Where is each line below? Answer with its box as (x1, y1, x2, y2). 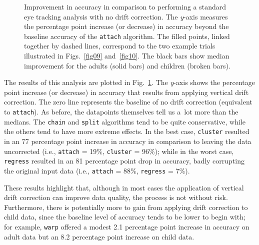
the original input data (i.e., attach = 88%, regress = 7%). (4, 165, 190, 175)
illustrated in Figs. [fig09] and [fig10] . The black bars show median (24, 50, 229, 61)
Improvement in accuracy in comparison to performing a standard (24, 1, 226, 11)
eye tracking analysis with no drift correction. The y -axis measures (24, 11, 228, 21)
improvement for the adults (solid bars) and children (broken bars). (24, 60, 230, 70)
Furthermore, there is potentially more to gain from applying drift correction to (4, 201, 248, 212)
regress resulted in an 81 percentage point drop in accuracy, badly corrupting (4, 155, 244, 166)
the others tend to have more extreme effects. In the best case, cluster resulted (4, 126, 249, 136)
